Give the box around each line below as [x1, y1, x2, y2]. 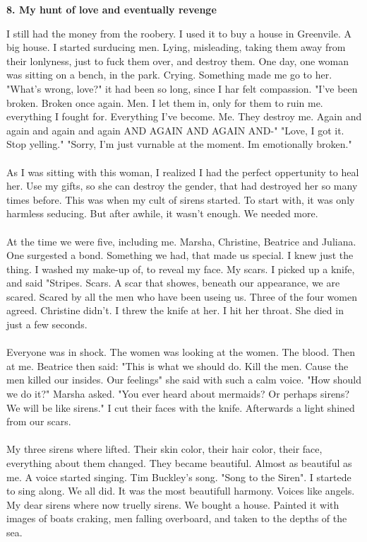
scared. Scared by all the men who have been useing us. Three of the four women [6, 289, 357, 304]
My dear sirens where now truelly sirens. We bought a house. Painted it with [6, 497, 339, 512]
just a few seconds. [6, 317, 88, 332]
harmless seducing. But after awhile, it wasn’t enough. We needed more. [6, 206, 318, 221]
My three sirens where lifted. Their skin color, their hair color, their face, [6, 442, 323, 456]
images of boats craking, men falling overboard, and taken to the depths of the [6, 511, 347, 526]
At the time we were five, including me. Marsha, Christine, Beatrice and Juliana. [6, 233, 356, 248]
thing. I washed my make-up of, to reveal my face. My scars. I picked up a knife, [6, 261, 355, 276]
